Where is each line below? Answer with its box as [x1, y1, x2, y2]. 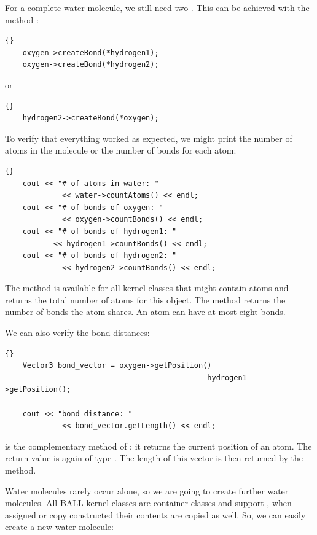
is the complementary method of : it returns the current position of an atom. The [5, 439, 312, 452]
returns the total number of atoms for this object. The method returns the [5, 293, 286, 306]
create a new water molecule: [5, 520, 114, 533]
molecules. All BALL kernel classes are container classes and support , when [5, 496, 292, 509]
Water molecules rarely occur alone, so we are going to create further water [5, 484, 289, 497]
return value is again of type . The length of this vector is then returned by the [5, 451, 303, 464]
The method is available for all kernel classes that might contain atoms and [5, 281, 289, 294]
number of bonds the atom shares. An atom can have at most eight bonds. [5, 305, 286, 318]
